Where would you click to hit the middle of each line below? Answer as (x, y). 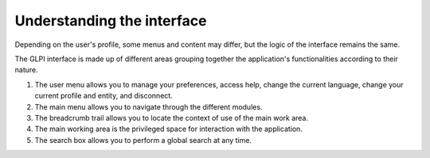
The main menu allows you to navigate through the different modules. (149, 106)
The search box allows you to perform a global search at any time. (143, 140)
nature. (27, 70)
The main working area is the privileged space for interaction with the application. (168, 129)
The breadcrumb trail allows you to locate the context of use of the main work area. (172, 118)
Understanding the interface (111, 21)
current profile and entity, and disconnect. (104, 96)
